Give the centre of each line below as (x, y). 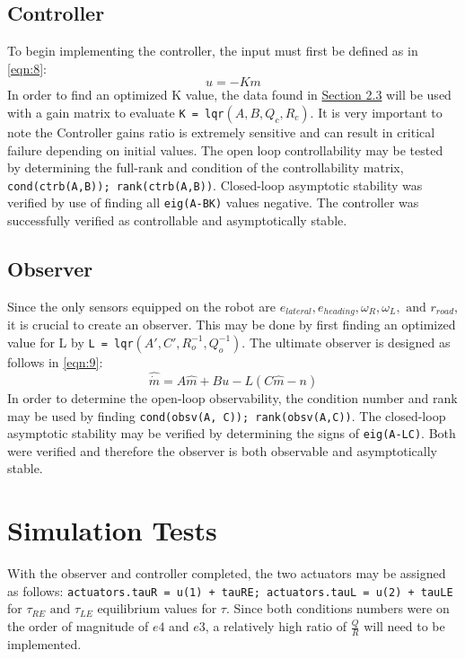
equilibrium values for (157, 608)
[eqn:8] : (27, 68)
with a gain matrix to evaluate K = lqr (116, 112)
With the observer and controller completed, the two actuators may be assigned (227, 573)
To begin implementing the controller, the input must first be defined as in (213, 51)
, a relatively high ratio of (276, 626)
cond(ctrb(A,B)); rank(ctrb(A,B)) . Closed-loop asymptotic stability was (215, 185)
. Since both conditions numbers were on (338, 608)
